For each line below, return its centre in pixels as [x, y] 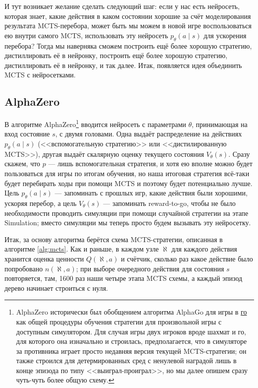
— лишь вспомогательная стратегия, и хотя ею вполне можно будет [150, 163]
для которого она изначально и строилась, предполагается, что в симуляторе [131, 341]
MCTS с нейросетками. [40, 75]
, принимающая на [220, 124]
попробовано [24, 268]
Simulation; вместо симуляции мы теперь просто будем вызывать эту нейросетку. [128, 223]
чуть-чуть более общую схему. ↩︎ [65, 380]
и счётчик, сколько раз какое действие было [187, 258]
